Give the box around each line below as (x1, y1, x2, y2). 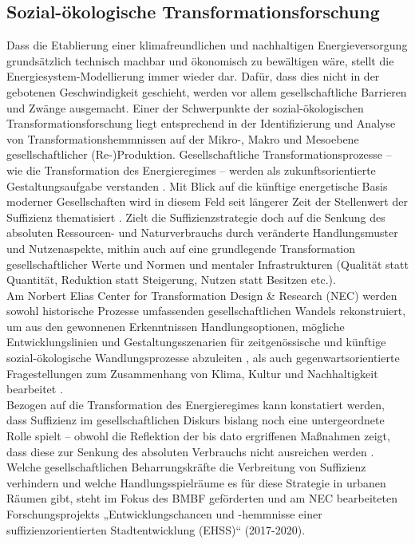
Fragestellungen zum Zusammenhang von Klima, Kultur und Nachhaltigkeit (6, 365, 378, 381)
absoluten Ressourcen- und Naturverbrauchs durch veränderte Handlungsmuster (6, 224, 398, 241)
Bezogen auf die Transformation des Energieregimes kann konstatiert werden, (6, 396, 385, 412)
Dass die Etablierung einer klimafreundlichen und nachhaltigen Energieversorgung (6, 37, 408, 53)
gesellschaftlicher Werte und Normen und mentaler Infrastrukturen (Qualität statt (6, 255, 409, 272)
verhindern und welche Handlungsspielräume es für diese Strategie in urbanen (6, 474, 386, 491)
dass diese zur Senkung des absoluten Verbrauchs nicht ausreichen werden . (6, 443, 374, 459)
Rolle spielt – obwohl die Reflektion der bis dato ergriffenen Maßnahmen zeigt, (6, 428, 390, 444)
